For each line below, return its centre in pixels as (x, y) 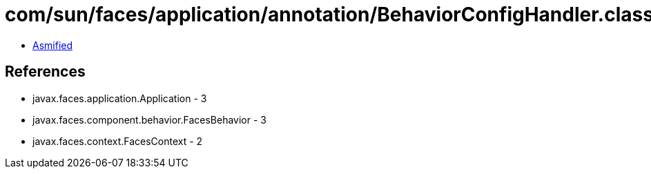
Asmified (53, 45)
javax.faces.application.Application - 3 (120, 98)
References (45, 72)
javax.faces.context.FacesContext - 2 (118, 141)
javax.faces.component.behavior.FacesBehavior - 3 (149, 119)
